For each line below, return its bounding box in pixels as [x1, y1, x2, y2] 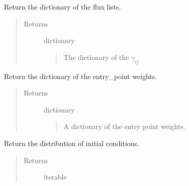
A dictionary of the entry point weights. [63, 121, 186, 131]
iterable [43, 171, 67, 182]
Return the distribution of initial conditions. [4, 137, 139, 148]
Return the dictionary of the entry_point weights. [4, 70, 157, 81]
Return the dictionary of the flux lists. [4, 1, 121, 11]
